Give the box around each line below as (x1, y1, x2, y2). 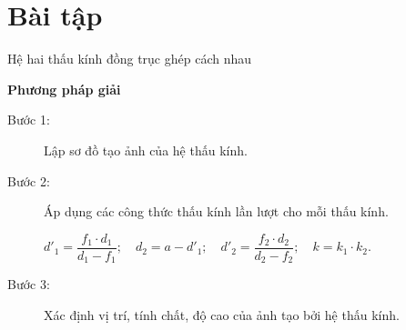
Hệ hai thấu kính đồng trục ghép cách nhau (7, 49, 252, 68)
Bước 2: (7, 171, 50, 190)
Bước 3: (7, 275, 50, 294)
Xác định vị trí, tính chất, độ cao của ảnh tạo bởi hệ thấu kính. (44, 305, 400, 324)
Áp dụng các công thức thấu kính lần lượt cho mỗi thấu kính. (44, 202, 389, 221)
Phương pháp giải (7, 79, 121, 98)
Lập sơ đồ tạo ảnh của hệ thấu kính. (44, 140, 248, 159)
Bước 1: (7, 110, 50, 129)
